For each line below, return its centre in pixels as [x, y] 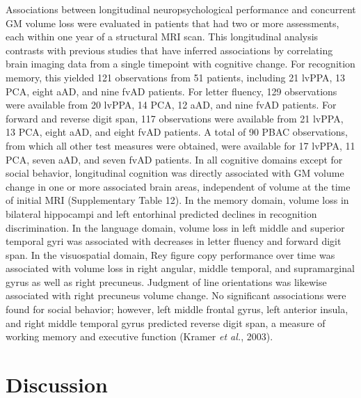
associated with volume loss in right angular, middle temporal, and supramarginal [180, 268]
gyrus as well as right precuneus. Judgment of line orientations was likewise [166, 281]
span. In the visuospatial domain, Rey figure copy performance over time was [170, 254]
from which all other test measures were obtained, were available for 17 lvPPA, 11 [180, 145]
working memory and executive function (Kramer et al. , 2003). [139, 336]
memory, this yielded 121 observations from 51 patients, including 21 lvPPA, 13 [176, 77]
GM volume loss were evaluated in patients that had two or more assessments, [173, 23]
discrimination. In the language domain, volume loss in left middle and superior [175, 227]
